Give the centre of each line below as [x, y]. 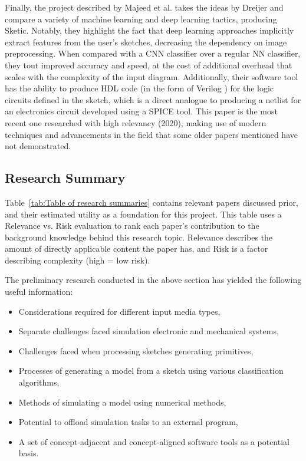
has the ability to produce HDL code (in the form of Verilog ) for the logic [139, 88]
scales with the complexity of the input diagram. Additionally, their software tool [152, 76]
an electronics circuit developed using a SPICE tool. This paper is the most [141, 111]
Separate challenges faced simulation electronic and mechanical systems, [149, 331]
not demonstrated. [38, 146]
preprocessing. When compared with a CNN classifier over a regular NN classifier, [153, 53]
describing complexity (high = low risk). [78, 260]
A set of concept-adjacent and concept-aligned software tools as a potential [154, 441]
